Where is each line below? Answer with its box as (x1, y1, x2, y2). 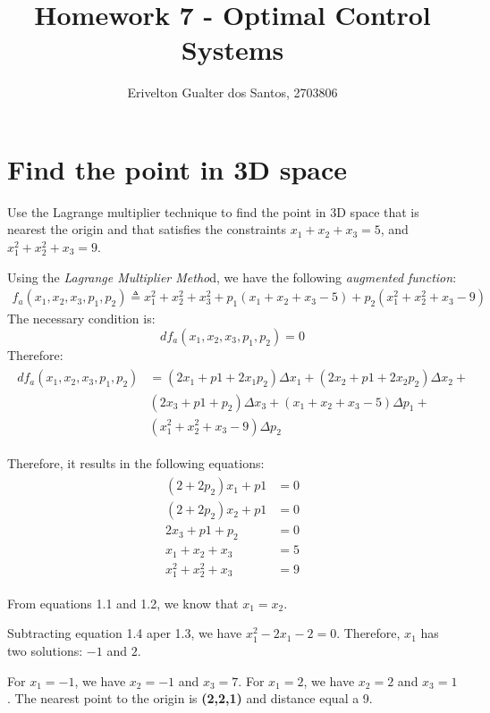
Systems (181, 31, 284, 68)
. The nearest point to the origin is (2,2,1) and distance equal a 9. (7, 689, 373, 708)
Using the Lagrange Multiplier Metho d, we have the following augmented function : (7, 267, 457, 286)
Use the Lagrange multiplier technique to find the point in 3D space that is (7, 202, 419, 221)
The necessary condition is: (7, 309, 156, 328)
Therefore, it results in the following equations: (7, 453, 265, 472)
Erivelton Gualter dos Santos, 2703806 (127, 83, 338, 102)
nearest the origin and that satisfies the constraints (7, 220, 287, 239)
